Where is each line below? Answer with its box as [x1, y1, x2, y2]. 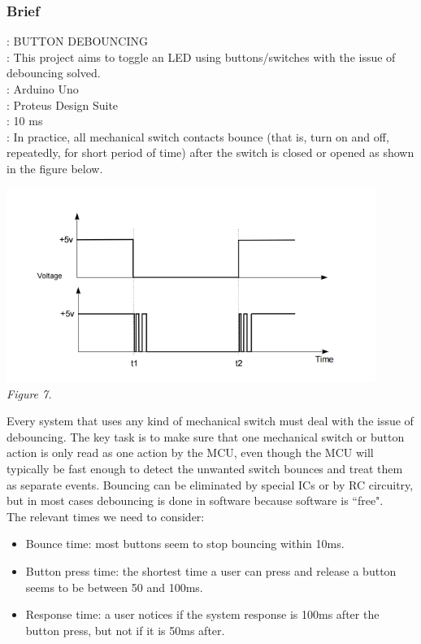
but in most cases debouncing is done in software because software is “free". [7, 492, 384, 509]
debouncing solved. [7, 64, 101, 81]
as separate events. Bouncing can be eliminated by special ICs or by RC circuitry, [7, 476, 414, 493]
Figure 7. [7, 385, 52, 402]
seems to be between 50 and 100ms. [25, 578, 203, 595]
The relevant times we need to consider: [7, 507, 205, 524]
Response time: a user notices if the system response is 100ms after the [25, 606, 380, 623]
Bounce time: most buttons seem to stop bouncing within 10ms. [25, 535, 345, 552]
